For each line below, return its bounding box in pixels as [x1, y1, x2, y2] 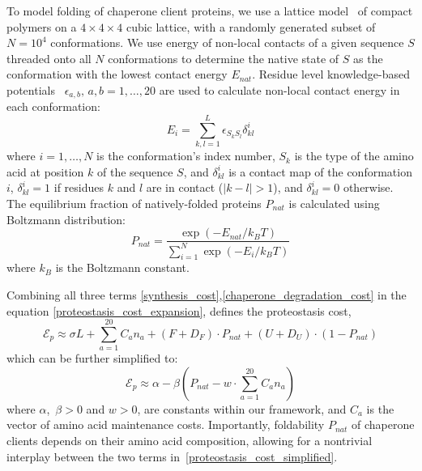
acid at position [6, 163, 84, 180]
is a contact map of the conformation [228, 163, 412, 180]
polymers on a [6, 18, 77, 35]
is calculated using [288, 194, 380, 211]
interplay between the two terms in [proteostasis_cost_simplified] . [6, 448, 338, 465]
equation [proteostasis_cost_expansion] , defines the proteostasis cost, [6, 302, 352, 319]
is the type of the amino [294, 147, 414, 164]
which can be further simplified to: [6, 350, 178, 367]
